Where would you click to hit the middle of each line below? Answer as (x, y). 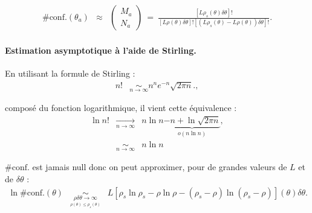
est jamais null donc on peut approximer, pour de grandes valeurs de (160, 167)
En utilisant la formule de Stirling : (70, 73)
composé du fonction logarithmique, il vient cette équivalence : (121, 108)
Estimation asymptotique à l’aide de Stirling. (101, 50)
